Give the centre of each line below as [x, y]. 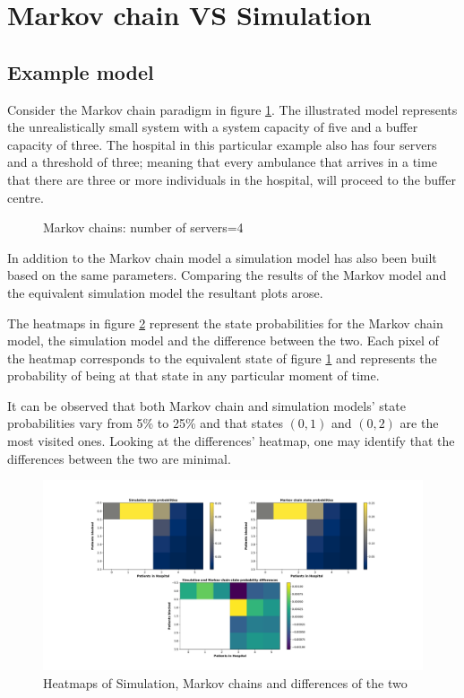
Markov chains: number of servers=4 [143, 227]
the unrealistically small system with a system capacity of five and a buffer [213, 127]
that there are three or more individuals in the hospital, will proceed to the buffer [232, 179]
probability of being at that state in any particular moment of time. [193, 375]
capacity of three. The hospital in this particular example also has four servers [222, 144]
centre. [26, 197]
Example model [81, 71]
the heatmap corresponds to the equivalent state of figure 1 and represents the [222, 358]
